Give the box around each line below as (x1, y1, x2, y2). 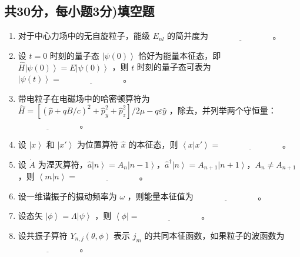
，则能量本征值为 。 (127, 189, 266, 202)
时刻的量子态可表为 (136, 61, 211, 73)
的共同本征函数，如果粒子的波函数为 (144, 229, 285, 241)
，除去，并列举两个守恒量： (169, 104, 276, 116)
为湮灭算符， (38, 158, 88, 170)
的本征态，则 (128, 138, 178, 150)
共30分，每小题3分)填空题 (4, 2, 155, 20)
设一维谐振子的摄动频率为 (18, 189, 117, 202)
